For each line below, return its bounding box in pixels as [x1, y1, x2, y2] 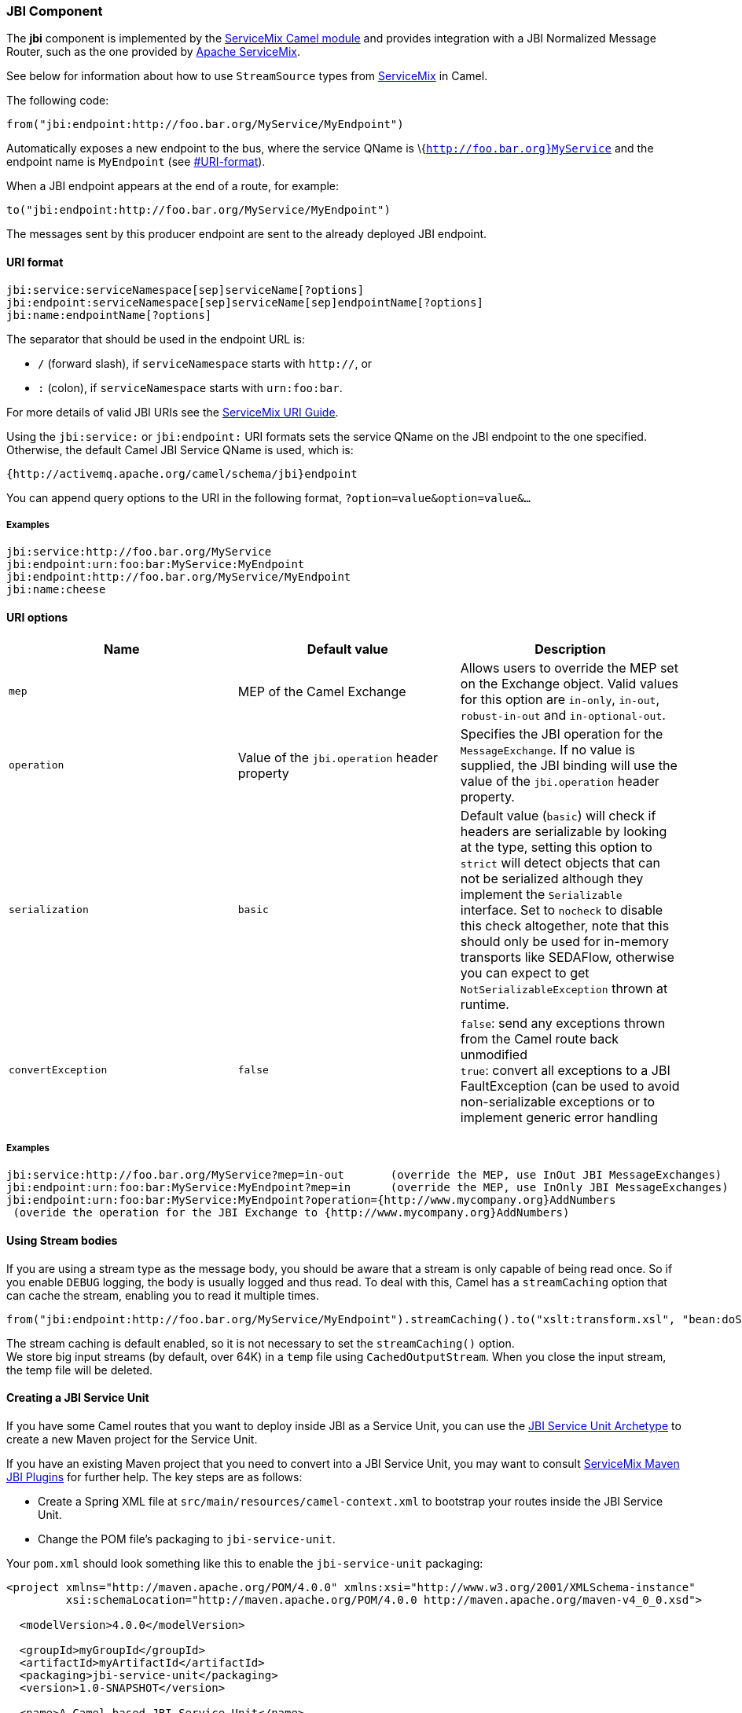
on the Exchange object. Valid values [460, 675, 678, 691]
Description [534, 640, 606, 657]
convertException [9, 1064, 108, 1077]
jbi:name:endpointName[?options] [6, 308, 212, 321]
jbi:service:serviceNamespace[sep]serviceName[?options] [6, 283, 365, 296]
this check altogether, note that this [460, 917, 670, 934]
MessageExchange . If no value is [460, 741, 635, 757]
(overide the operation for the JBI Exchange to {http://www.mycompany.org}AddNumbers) [13, 1206, 570, 1220]
